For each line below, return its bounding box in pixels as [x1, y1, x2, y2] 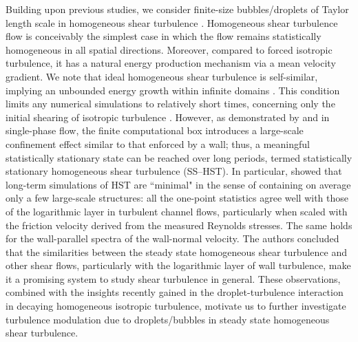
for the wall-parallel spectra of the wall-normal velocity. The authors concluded [6, 231, 339, 246]
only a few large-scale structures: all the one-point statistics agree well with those [6, 191, 349, 205]
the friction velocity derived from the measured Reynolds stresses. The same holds [6, 217, 352, 232]
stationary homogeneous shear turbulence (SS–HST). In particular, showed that [6, 164, 342, 178]
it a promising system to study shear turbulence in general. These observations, [6, 271, 341, 286]
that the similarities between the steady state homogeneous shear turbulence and [6, 244, 347, 259]
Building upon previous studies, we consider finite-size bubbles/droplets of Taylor [6, 2, 349, 16]
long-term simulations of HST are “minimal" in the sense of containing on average [6, 177, 351, 191]
